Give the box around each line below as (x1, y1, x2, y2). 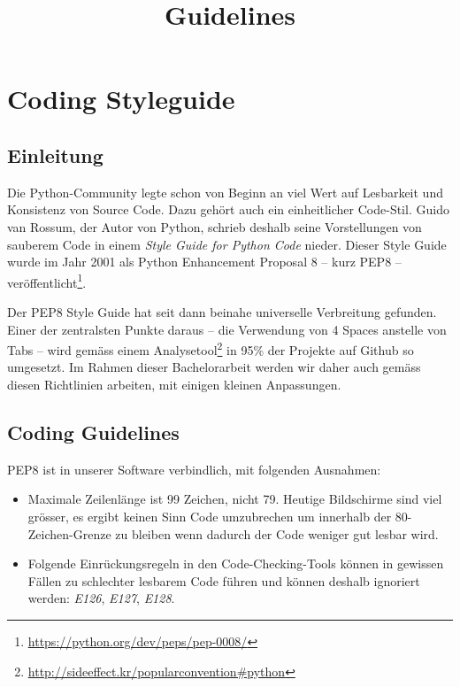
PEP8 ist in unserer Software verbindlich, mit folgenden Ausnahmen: (7, 459, 381, 478)
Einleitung (7, 141, 103, 168)
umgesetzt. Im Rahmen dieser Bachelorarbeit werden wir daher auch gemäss (7, 358, 421, 376)
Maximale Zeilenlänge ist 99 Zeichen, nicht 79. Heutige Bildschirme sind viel (27, 490, 442, 508)
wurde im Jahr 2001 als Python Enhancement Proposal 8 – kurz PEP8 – (7, 252, 402, 271)
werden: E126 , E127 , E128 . (27, 589, 175, 607)
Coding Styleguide (7, 81, 235, 117)
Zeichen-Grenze (27, 524, 111, 543)
